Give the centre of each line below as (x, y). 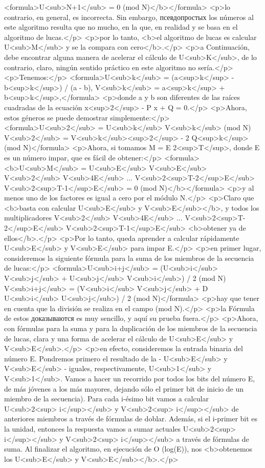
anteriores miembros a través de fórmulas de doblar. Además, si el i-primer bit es (131, 419)
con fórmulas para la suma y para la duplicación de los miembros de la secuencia (131, 328)
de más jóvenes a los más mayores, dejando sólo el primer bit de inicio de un (124, 388)
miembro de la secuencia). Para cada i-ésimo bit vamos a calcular (106, 399)
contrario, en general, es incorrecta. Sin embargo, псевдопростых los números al (129, 17)
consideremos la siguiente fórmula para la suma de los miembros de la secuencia (129, 258)
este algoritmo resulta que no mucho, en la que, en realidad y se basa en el (121, 27)
